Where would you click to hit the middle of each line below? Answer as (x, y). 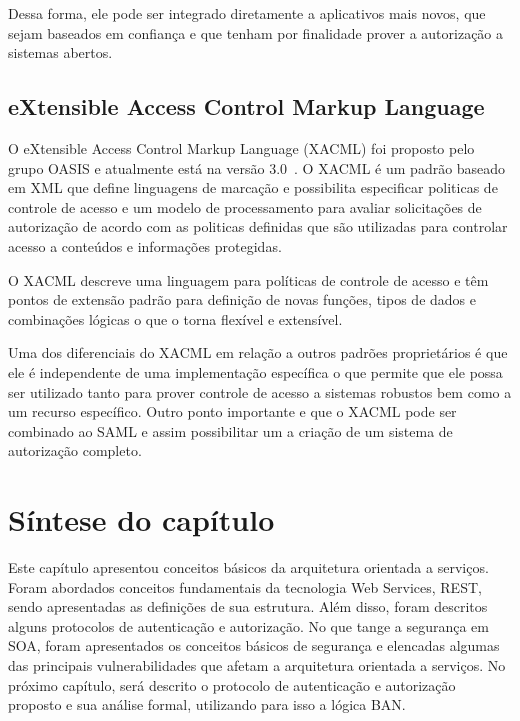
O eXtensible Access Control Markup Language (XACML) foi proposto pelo (241, 147)
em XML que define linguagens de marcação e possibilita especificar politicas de (253, 187)
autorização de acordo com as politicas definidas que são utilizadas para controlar (258, 226)
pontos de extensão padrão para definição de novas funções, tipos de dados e (242, 299)
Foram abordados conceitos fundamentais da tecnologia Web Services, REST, (245, 586)
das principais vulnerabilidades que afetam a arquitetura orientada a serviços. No (257, 664)
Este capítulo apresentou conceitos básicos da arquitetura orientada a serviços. (248, 567)
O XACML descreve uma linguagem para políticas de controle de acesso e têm (248, 279)
